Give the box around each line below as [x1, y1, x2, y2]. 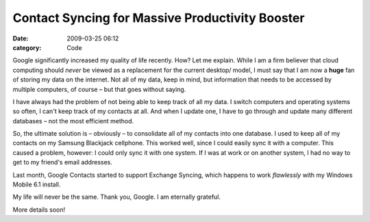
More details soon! [12, 206, 66, 214]
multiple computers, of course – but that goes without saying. [12, 85, 186, 93]
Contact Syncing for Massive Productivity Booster [12, 10, 305, 25]
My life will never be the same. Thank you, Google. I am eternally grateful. [12, 193, 221, 201]
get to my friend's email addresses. [12, 158, 112, 166]
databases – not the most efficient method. [12, 116, 134, 125]
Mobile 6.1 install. [12, 180, 61, 188]
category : [12, 43, 42, 51]
